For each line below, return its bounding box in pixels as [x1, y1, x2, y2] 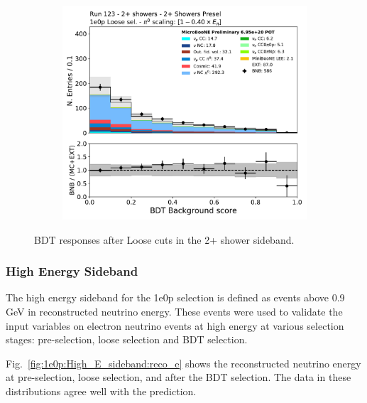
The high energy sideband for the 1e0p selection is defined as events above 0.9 [6, 290, 345, 305]
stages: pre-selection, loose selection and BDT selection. [6, 332, 248, 347]
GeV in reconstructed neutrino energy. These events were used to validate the [6, 304, 343, 318]
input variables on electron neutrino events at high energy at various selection [6, 318, 344, 333]
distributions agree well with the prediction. [6, 383, 197, 398]
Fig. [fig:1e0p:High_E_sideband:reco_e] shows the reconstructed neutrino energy [6, 355, 361, 370]
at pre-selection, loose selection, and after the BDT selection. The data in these [6, 370, 351, 385]
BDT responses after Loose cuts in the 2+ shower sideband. [34, 232, 295, 247]
